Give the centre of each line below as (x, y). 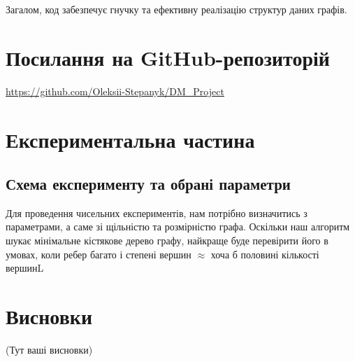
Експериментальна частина (130, 139)
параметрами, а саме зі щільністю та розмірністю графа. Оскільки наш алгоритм (178, 227)
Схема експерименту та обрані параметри (148, 184)
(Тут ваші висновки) (49, 349)
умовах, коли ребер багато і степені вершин (99, 254)
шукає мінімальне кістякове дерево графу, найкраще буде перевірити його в (167, 241)
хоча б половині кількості (265, 254)
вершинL (25, 268)
